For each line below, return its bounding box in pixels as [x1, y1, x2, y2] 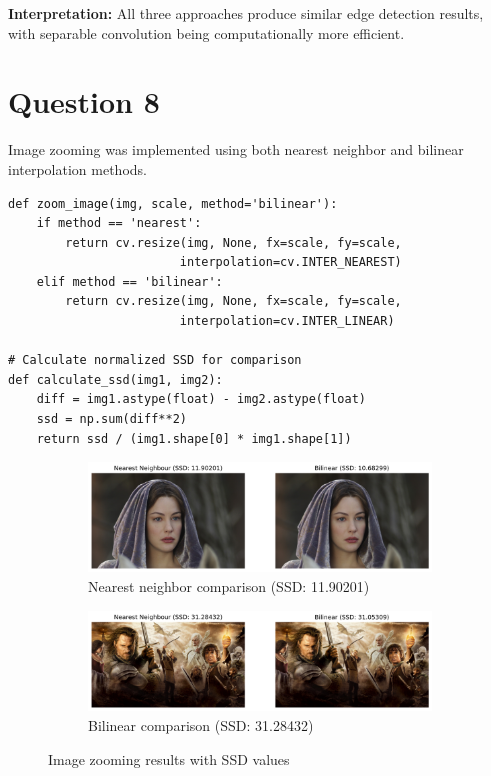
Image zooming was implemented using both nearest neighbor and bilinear [8, 139, 464, 160]
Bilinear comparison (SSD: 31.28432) [88, 714, 314, 735]
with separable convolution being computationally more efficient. [8, 22, 405, 43]
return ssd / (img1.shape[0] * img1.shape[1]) [36, 431, 352, 446]
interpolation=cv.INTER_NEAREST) [179, 255, 402, 270]
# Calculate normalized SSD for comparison [8, 353, 302, 368]
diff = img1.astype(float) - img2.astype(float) [36, 392, 366, 407]
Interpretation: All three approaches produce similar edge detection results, [8, 3, 484, 23]
